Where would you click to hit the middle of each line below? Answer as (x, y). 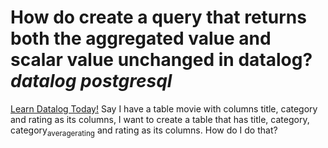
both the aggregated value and (141, 38)
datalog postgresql (91, 81)
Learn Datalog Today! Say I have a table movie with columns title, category (164, 108)
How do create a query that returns (158, 17)
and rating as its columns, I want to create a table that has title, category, (160, 119)
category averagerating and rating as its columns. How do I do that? (144, 131)
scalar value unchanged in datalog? (161, 60)
